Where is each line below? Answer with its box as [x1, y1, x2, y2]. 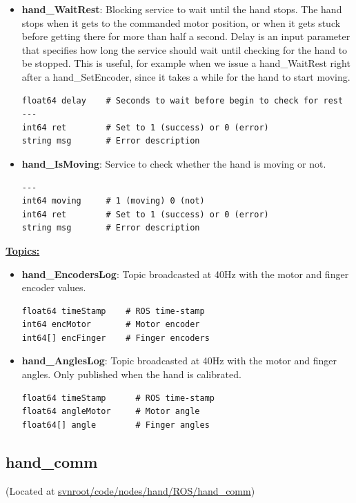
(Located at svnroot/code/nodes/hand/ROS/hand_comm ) [6, 483, 255, 497]
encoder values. [21, 280, 86, 295]
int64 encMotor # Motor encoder [21, 319, 200, 330]
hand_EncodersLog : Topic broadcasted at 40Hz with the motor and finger [21, 266, 349, 281]
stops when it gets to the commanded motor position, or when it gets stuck [21, 15, 341, 30]
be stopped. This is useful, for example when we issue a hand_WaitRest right [21, 56, 350, 70]
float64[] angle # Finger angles [21, 420, 210, 430]
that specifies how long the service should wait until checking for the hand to [21, 42, 348, 57]
